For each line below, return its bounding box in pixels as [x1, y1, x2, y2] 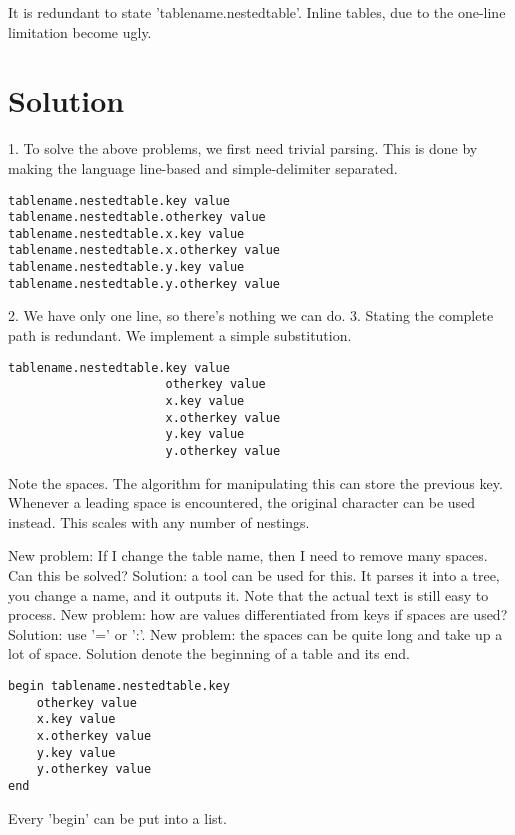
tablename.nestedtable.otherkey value [8, 210, 266, 225]
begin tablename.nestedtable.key [8, 678, 230, 693]
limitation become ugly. [8, 21, 152, 42]
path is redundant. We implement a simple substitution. [8, 325, 352, 346]
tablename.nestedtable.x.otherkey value [8, 243, 281, 258]
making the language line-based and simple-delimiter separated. [8, 157, 398, 178]
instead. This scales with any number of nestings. [8, 511, 310, 532]
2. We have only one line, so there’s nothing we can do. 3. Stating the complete [8, 305, 494, 326]
